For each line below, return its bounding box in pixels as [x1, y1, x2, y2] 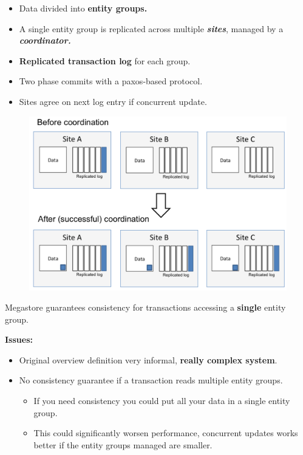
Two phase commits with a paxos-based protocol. [19, 75, 203, 87]
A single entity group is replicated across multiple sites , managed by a [19, 22, 284, 35]
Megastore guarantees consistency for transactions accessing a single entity [5, 301, 286, 314]
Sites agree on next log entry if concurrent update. [19, 95, 207, 107]
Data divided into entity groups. [19, 2, 148, 14]
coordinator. [19, 34, 71, 47]
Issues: [5, 333, 33, 346]
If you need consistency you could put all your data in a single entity [33, 394, 290, 407]
